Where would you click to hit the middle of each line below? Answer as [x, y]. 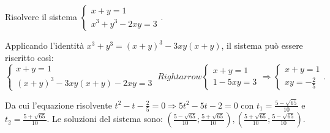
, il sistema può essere [262, 45]
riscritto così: [29, 57]
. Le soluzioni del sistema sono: [105, 119]
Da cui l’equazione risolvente [58, 105]
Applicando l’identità [45, 45]
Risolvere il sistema [41, 16]
